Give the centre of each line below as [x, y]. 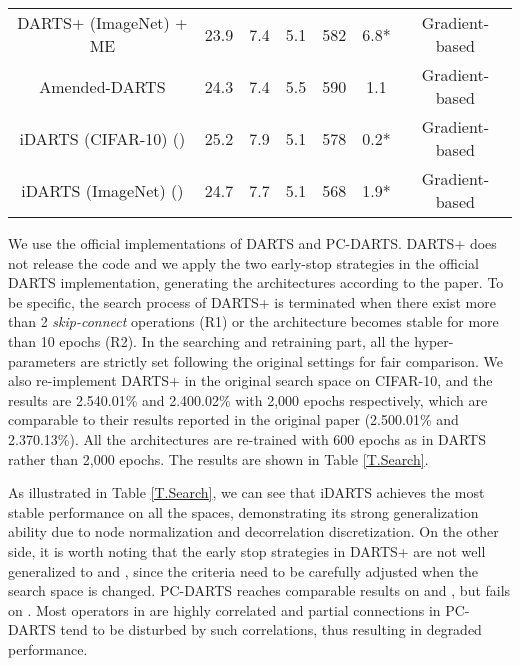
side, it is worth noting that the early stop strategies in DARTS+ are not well [247, 550]
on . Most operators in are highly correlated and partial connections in [224, 609]
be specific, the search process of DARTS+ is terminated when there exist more [252, 301]
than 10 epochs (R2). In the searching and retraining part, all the [209, 340]
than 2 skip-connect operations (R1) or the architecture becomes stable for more [253, 321]
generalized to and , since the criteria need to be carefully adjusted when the [243, 570]
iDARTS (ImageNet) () [102, 190]
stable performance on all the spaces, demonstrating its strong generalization [243, 511]
